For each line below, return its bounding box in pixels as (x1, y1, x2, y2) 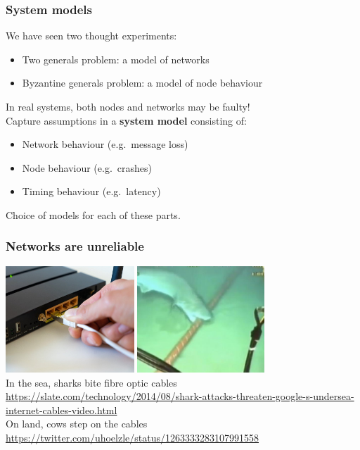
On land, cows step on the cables (6, 416, 148, 431)
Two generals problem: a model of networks (22, 51, 210, 66)
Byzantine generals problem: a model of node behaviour (22, 75, 263, 90)
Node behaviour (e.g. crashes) (22, 160, 152, 175)
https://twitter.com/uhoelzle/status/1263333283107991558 (6, 430, 259, 444)
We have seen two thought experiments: (6, 28, 177, 43)
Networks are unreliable (6, 237, 144, 255)
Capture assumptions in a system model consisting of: (6, 113, 247, 127)
